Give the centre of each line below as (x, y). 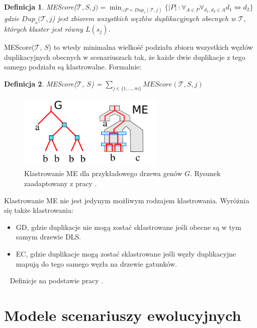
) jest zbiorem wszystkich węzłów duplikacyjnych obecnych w (144, 18)
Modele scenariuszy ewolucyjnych (123, 315)
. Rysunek (205, 173)
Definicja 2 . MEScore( (40, 83)
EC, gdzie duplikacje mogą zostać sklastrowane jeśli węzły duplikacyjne (126, 253)
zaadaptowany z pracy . (61, 183)
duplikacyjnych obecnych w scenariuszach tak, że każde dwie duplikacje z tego (125, 57)
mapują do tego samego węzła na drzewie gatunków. (96, 263)
